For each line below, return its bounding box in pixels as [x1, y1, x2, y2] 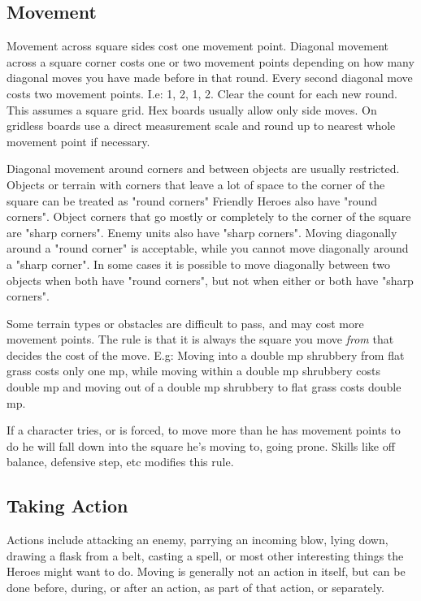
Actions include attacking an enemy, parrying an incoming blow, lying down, [7, 531, 388, 548]
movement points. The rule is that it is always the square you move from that [7, 331, 394, 348]
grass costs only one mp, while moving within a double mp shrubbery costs [7, 362, 380, 379]
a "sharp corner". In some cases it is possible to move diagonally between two [7, 255, 390, 272]
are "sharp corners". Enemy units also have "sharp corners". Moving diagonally [7, 223, 397, 240]
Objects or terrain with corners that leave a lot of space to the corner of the [7, 175, 385, 192]
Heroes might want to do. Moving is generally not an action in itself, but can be [7, 563, 406, 580]
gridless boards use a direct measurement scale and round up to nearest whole [7, 117, 396, 134]
